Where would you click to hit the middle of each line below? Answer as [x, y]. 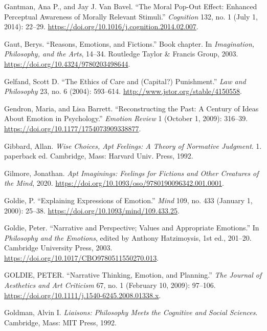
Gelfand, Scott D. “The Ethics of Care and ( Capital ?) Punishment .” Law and [125, 81]
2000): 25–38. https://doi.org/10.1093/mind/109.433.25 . [92, 210]
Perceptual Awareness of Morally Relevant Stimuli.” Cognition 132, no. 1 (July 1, [131, 16]
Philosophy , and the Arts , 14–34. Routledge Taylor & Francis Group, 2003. [121, 54]
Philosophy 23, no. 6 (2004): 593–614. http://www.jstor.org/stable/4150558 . [123, 91]
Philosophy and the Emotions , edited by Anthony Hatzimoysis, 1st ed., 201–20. [128, 237]
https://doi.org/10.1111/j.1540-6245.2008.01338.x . [83, 295]
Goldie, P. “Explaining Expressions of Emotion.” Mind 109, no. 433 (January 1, [128, 200]
